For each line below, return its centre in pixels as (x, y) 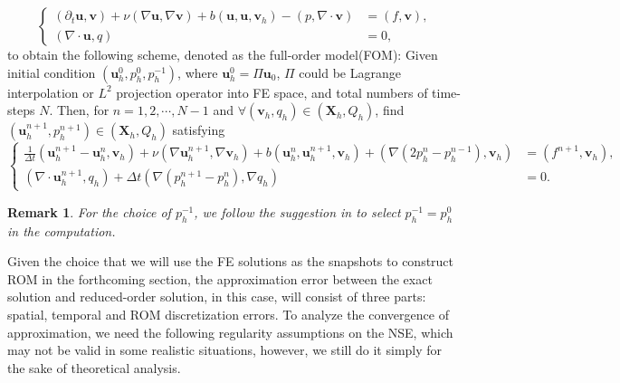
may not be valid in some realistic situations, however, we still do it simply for (225, 350)
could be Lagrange (350, 72)
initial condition (52, 72)
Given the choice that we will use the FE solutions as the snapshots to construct (231, 261)
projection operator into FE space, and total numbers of (272, 92)
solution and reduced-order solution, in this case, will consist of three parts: (217, 297)
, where (198, 72)
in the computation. (62, 230)
